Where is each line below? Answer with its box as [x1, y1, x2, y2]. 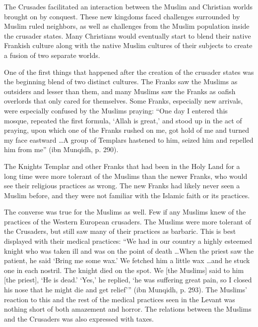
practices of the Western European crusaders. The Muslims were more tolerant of [4, 216, 251, 226]
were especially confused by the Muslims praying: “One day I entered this [4, 105, 228, 115]
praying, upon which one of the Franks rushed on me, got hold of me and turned [4, 125, 250, 135]
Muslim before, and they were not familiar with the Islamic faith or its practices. [4, 190, 250, 200]
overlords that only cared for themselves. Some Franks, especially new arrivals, [4, 96, 243, 106]
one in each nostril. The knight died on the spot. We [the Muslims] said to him [4, 265, 244, 275]
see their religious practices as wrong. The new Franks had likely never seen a [4, 180, 240, 191]
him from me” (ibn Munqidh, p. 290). [4, 144, 119, 155]
